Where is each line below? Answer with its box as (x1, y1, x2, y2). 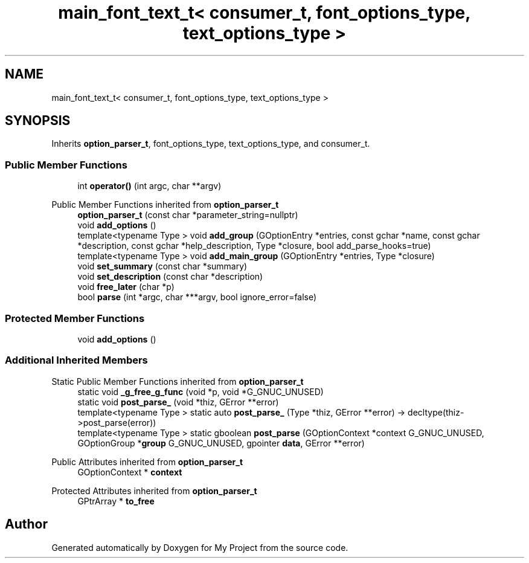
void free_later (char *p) (77, 281, 175, 292)
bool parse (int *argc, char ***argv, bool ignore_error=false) (77, 292, 317, 303)
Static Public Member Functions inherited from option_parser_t (51, 376, 304, 387)
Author (5, 516, 48, 532)
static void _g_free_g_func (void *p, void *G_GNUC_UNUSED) (77, 386, 324, 397)
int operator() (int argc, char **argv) (77, 181, 222, 191)
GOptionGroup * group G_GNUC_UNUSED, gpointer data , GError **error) (77, 437, 365, 448)
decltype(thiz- (408, 407, 464, 417)
